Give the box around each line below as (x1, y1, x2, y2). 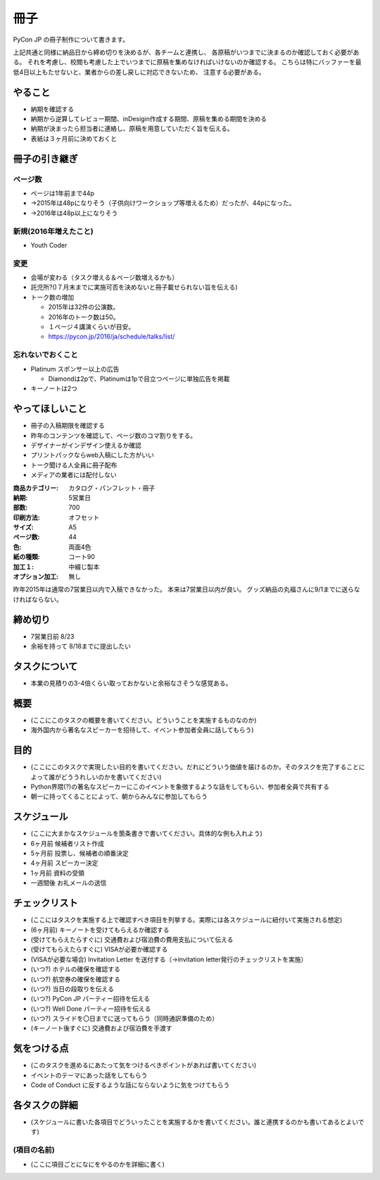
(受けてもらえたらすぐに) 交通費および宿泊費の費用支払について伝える (30, 935, 234, 944)
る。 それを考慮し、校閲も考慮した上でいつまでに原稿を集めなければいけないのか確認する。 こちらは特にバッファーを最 (13, 58, 362, 66)
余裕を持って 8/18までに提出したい (30, 642, 132, 651)
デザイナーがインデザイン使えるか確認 (30, 441, 142, 449)
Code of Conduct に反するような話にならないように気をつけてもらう (30, 1081, 230, 1089)
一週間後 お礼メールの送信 (30, 878, 107, 887)
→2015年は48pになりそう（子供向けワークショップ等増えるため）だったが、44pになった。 (30, 199, 296, 207)
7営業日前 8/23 (30, 632, 75, 641)
